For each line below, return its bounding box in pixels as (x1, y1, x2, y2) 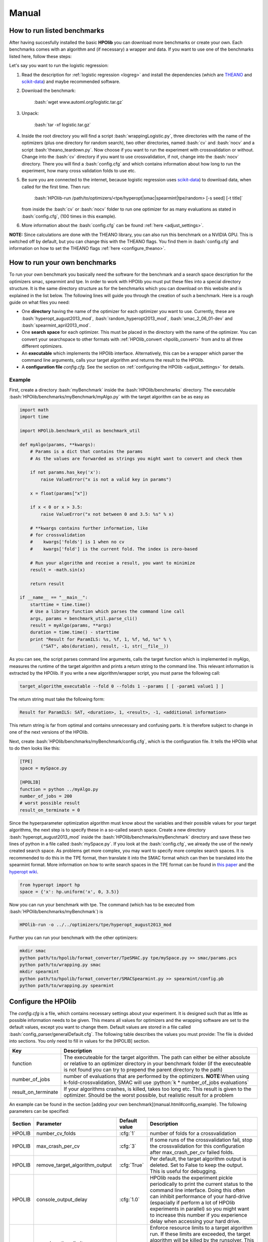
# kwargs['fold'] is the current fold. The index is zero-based (30, 546, 198, 551)
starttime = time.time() (30, 602, 91, 607)
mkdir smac (19, 948, 46, 954)
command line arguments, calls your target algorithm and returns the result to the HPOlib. (21, 357, 204, 363)
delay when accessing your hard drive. (149, 1218, 241, 1225)
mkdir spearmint (19, 969, 60, 975)
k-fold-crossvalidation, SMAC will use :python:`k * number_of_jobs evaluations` (64, 1079, 249, 1086)
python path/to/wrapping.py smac (19, 962, 101, 968)
